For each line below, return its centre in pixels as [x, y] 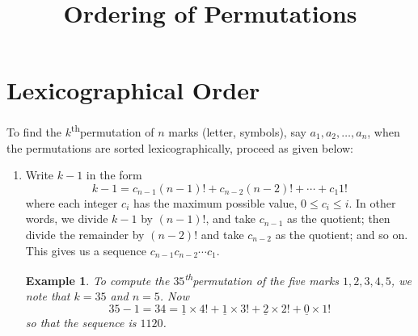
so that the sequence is [81, 323]
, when [384, 131]
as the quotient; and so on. [342, 234]
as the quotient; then [338, 218]
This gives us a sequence [86, 250]
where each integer [72, 202]
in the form [114, 175]
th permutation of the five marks [262, 279]
